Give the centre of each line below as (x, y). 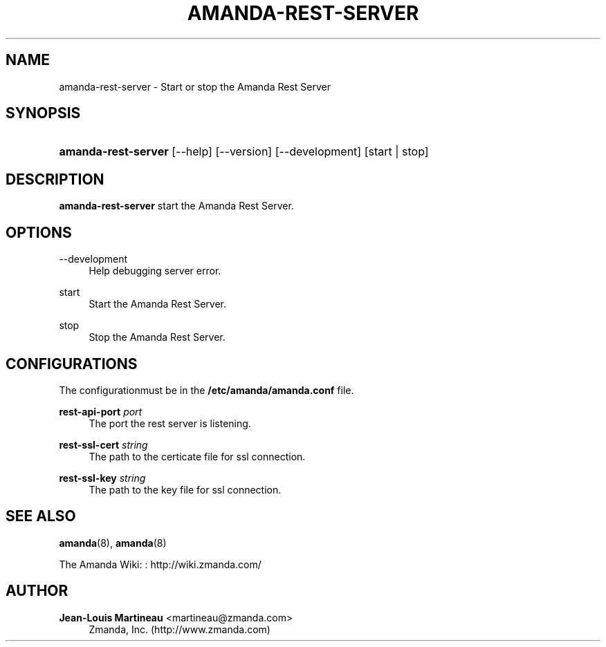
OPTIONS (39, 232)
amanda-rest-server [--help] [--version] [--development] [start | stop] (244, 152)
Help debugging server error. (155, 271)
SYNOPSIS (43, 113)
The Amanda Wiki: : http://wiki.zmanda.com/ (160, 564)
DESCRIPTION (55, 179)
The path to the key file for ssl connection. (185, 489)
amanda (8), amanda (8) (113, 543)
